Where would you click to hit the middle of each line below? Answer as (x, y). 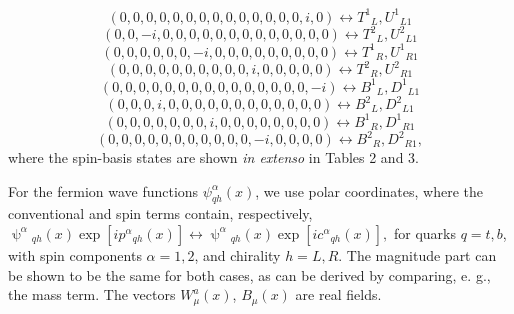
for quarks (424, 232)
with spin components (75, 254)
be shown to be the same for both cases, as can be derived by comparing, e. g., (249, 274)
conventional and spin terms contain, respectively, (160, 213)
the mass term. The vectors (92, 294)
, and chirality (237, 254)
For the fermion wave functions (103, 190)
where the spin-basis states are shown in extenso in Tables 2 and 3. (213, 157)
